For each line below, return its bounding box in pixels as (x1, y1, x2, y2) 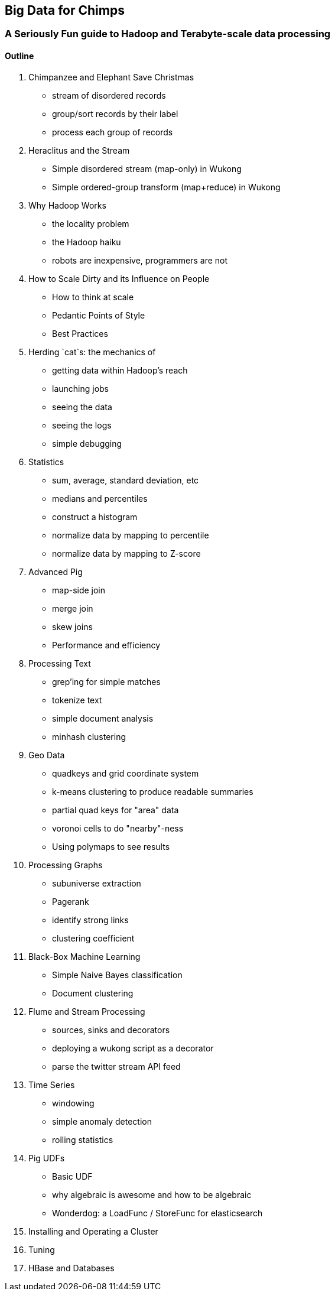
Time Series (28, 1079, 75, 1090)
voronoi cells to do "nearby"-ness (52, 823, 184, 833)
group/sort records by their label (52, 108, 178, 119)
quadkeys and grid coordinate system (52, 768, 199, 778)
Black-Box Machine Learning (28, 951, 141, 962)
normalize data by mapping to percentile (52, 530, 209, 540)
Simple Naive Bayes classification (52, 969, 183, 980)
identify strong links (52, 914, 129, 925)
